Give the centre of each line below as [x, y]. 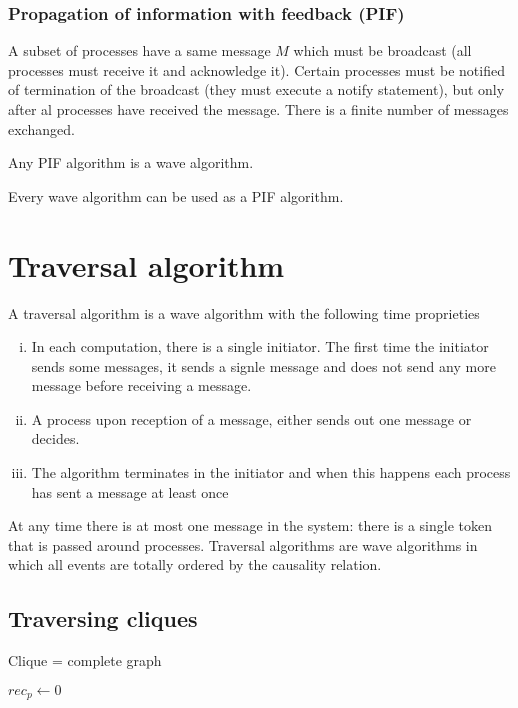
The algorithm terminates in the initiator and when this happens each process [271, 472]
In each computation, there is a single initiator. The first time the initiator [260, 346]
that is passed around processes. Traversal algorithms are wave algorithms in [243, 544]
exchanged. [41, 128]
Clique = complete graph [85, 660]
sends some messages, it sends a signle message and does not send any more [263, 365]
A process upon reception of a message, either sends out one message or [251, 418]
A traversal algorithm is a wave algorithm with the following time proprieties [244, 312]
